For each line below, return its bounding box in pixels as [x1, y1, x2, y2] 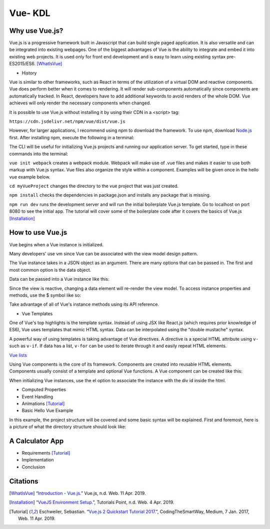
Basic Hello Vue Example [21, 408, 73, 414]
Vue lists [9, 352, 27, 358]
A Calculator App [9, 437, 64, 445]
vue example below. [9, 174, 50, 180]
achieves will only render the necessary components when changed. [9, 100, 151, 106]
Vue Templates [21, 310, 53, 317]
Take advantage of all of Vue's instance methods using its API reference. [9, 301, 159, 307]
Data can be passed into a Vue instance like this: [9, 276, 109, 282]
